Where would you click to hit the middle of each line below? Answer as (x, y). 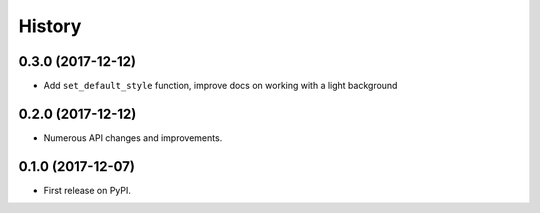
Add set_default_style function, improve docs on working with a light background (220, 86)
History (50, 26)
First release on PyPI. (87, 190)
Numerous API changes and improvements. (133, 137)
